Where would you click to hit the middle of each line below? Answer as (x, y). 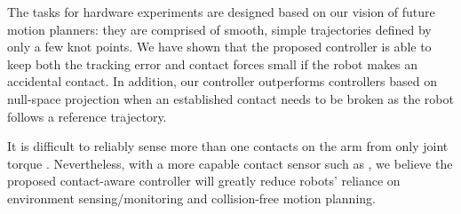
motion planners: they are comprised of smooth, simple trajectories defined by (219, 29)
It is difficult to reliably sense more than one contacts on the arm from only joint (228, 146)
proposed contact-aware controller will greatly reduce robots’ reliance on (204, 181)
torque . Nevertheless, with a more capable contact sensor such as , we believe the (230, 163)
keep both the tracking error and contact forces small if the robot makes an (213, 63)
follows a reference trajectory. (87, 116)
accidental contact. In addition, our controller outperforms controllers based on (222, 81)
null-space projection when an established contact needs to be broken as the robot (230, 98)
